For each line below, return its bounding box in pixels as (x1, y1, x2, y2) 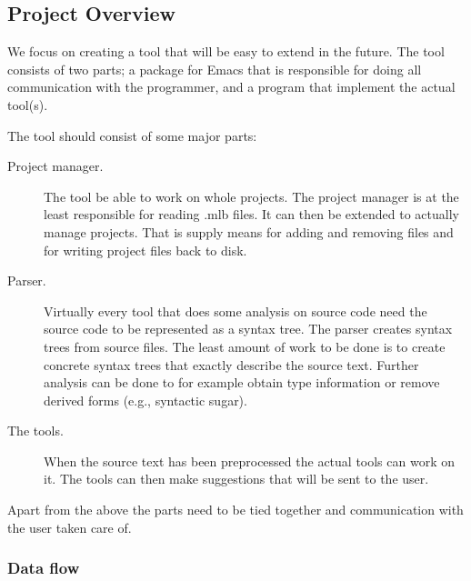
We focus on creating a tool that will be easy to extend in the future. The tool (7, 42, 445, 61)
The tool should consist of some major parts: (7, 125, 257, 145)
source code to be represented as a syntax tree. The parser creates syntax (44, 319, 453, 338)
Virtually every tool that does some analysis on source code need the (44, 301, 427, 320)
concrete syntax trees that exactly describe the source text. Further (44, 355, 419, 374)
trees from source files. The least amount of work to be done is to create (44, 336, 446, 356)
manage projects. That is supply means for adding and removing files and (44, 222, 454, 241)
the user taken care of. (7, 517, 132, 536)
